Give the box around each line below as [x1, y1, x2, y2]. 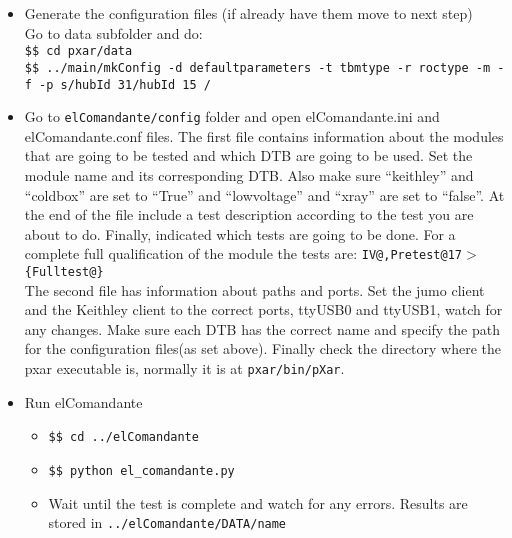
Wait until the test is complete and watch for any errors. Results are [48, 492, 468, 513]
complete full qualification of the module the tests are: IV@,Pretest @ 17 [24, 243, 463, 264]
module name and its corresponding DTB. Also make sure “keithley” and [24, 165, 474, 185]
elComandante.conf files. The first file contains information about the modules [24, 125, 504, 146]
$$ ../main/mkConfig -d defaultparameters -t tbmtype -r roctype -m [24, 60, 491, 75]
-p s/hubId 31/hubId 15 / [39, 77, 211, 92]
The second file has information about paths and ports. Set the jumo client [24, 279, 485, 300]
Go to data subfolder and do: [24, 22, 203, 43]
